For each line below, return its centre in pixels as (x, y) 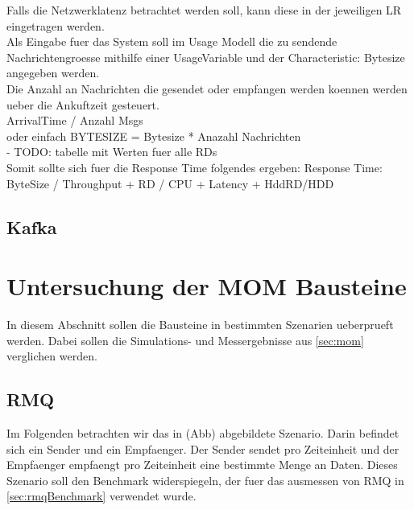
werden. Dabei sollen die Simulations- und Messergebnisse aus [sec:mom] (185, 340)
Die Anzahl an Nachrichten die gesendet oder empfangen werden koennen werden (207, 88)
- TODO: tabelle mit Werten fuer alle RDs (112, 152)
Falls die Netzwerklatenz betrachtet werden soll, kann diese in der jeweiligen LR (204, 10)
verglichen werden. (52, 356)
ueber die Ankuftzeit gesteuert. (83, 104)
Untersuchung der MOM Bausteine (207, 286)
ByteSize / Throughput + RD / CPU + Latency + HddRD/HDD (170, 183)
